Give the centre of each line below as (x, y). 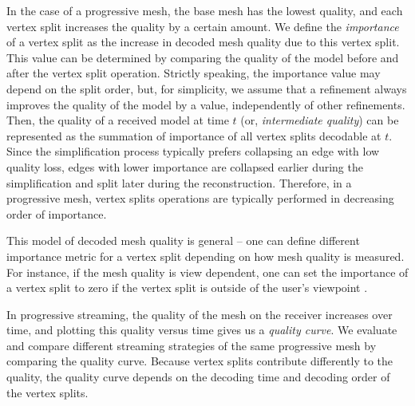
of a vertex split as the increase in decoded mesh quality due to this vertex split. (203, 42)
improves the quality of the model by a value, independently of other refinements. (206, 104)
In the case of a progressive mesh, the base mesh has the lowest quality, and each (205, 10)
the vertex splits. (47, 392)
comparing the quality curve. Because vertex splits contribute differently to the (200, 361)
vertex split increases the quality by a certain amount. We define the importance (203, 26)
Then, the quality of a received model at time (118, 120)
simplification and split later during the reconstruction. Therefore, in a (179, 182)
